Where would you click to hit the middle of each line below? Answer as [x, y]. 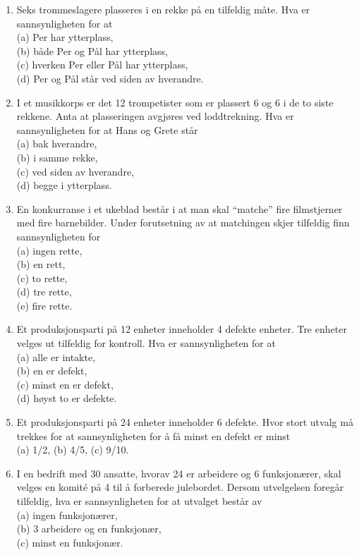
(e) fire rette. [44, 305]
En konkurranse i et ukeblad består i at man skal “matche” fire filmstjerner [179, 208]
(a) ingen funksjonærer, [67, 514]
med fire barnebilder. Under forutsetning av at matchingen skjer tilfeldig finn [183, 222]
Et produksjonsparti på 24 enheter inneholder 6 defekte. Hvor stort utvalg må [185, 422]
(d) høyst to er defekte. [67, 398]
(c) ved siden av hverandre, [75, 171]
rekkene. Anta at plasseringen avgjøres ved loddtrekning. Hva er [155, 116]
